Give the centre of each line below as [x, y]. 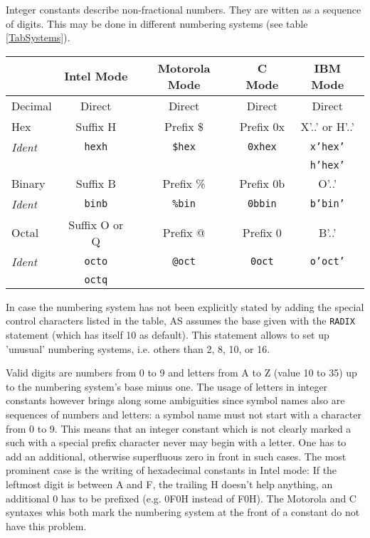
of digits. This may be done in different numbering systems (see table [157, 23]
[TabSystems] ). [38, 37]
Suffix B [96, 183]
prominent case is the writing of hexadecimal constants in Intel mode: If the [171, 470]
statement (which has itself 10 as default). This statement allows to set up [168, 335]
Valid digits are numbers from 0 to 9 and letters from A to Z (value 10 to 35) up [181, 373]
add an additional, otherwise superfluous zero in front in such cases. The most [176, 456]
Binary [28, 183]
